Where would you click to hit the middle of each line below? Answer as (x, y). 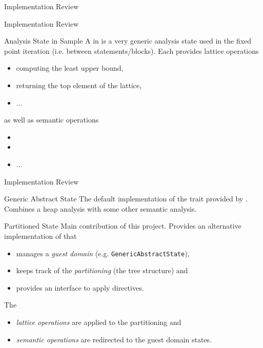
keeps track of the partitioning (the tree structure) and (102, 270)
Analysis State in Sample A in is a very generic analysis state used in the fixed (128, 41)
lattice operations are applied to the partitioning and (99, 322)
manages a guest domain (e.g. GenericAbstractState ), (103, 253)
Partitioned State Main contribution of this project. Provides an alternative (123, 226)
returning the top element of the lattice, (79, 85)
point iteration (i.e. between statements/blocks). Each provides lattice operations (131, 50)
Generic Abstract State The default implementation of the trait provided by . (126, 199)
